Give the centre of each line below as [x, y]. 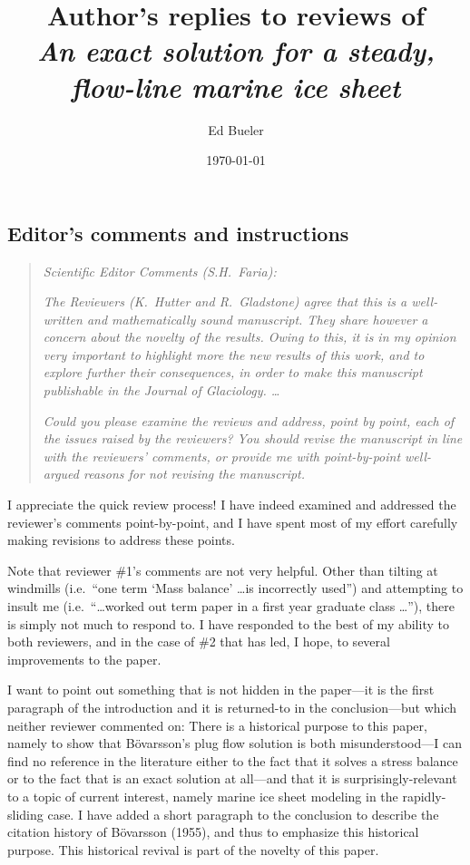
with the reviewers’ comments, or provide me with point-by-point [222, 456]
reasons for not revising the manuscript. [194, 474]
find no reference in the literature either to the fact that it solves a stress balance [233, 760]
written [63, 319]
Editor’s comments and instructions [178, 233]
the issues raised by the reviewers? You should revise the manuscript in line [253, 438]
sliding [25, 814]
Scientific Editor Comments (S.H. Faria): [160, 271]
